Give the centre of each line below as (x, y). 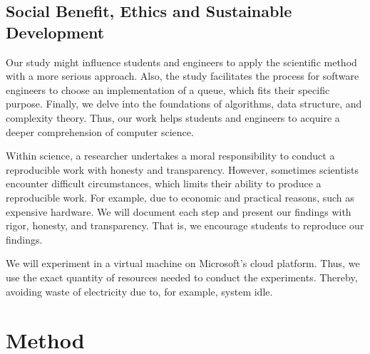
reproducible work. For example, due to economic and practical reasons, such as (180, 197)
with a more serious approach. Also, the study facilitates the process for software (183, 76)
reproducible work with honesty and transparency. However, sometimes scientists (183, 169)
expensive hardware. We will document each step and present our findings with (179, 211)
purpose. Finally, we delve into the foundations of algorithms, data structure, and (184, 104)
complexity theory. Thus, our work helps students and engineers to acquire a (173, 117)
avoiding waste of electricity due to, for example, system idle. (139, 291)
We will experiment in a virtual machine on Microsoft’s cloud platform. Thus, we (183, 263)
